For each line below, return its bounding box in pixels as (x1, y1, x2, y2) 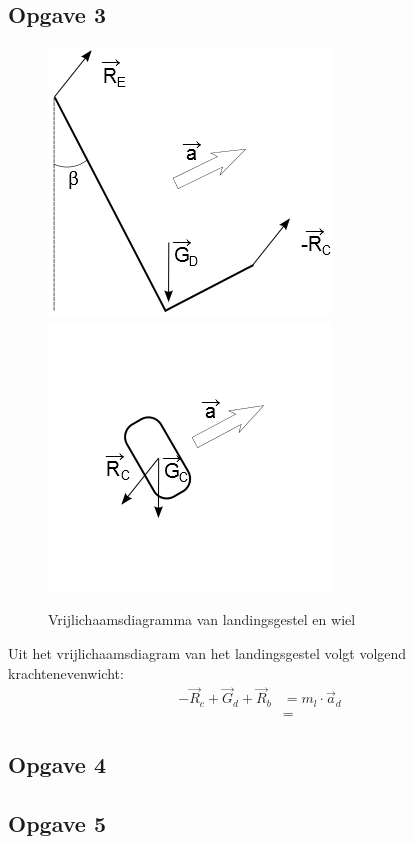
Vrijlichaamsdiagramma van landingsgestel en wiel (48, 609, 356, 630)
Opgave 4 (8, 749, 106, 780)
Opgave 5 (8, 808, 106, 839)
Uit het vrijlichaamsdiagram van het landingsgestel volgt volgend (8, 642, 407, 663)
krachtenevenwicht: (8, 662, 124, 683)
